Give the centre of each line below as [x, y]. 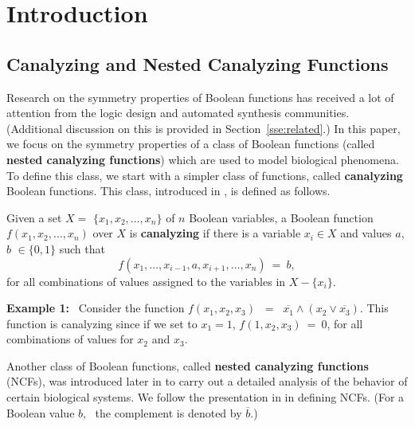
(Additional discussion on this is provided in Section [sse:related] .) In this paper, [204, 128]
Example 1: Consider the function [96, 308]
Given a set [34, 217]
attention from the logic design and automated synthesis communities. [178, 113]
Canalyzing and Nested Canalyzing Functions [198, 63]
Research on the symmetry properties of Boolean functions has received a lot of [200, 97]
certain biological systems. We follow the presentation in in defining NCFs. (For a [206, 397]
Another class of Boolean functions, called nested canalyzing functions [188, 365]
